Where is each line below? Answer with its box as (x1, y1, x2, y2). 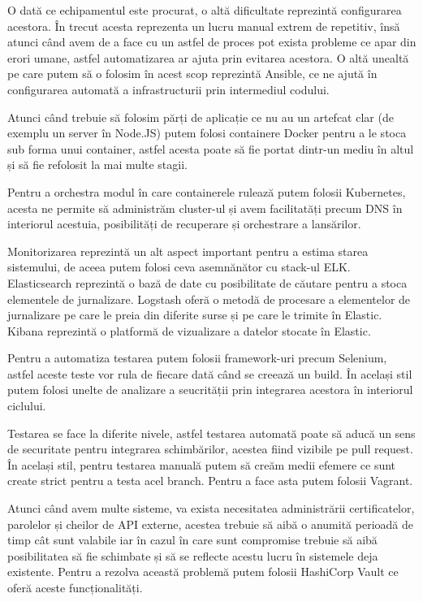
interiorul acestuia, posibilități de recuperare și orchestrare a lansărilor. (7, 215, 361, 232)
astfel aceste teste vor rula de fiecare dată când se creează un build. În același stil (7, 365, 412, 382)
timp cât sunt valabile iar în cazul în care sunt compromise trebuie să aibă (7, 531, 378, 548)
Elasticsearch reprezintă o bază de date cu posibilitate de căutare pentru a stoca (7, 274, 408, 291)
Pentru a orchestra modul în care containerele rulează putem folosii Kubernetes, (7, 183, 406, 200)
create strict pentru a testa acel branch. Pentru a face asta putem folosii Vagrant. (7, 472, 413, 489)
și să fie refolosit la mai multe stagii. (7, 156, 188, 173)
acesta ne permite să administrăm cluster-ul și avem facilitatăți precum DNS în (7, 199, 403, 216)
